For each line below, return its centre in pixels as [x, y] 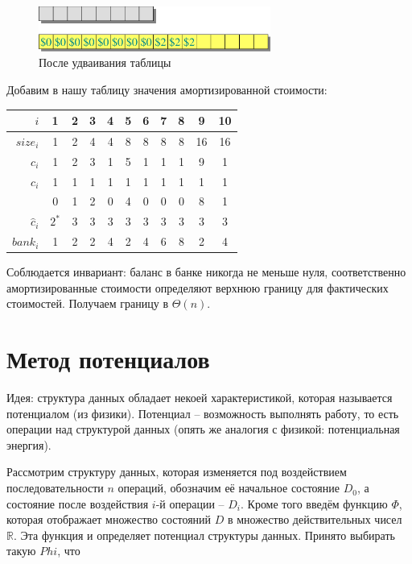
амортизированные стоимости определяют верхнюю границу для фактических [198, 287]
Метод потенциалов [108, 359]
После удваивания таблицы [105, 62]
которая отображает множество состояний [109, 519]
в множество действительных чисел [315, 519]
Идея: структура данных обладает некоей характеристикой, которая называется [200, 398]
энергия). [29, 444]
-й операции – [190, 503]
